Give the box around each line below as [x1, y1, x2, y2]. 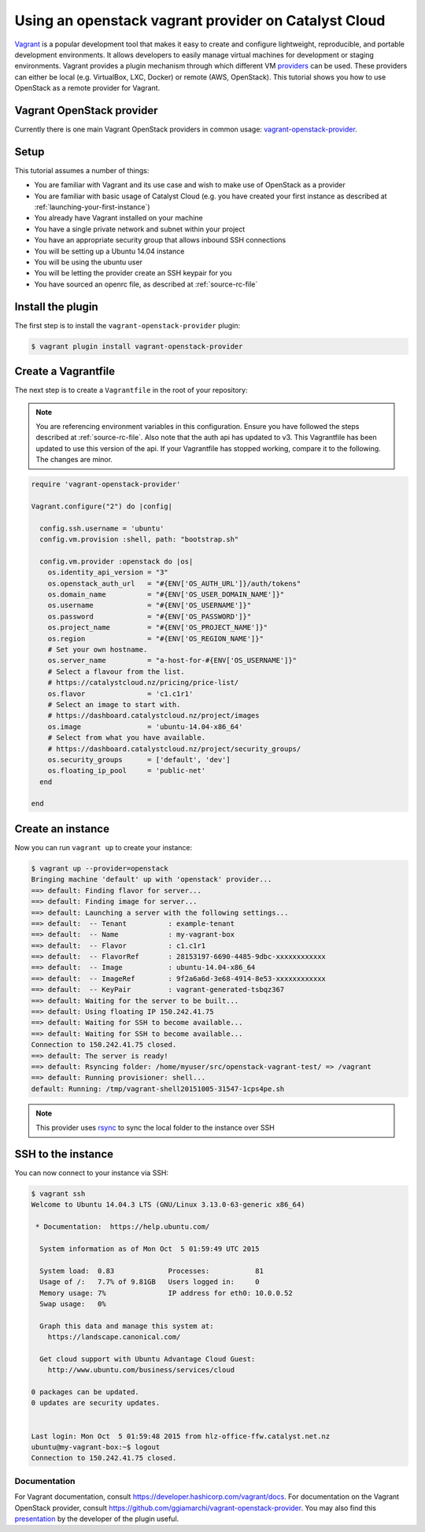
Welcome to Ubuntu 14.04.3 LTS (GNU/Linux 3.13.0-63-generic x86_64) [31, 1201, 305, 1209]
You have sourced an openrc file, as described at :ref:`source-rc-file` [34, 279, 258, 289]
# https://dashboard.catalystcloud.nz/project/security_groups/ [47, 744, 301, 753]
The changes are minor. [35, 455, 113, 464]
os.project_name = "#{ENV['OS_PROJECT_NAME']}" [47, 623, 268, 632]
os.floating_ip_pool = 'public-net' [47, 766, 206, 775]
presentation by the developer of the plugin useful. [14, 1514, 179, 1523]
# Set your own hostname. [47, 646, 148, 654]
